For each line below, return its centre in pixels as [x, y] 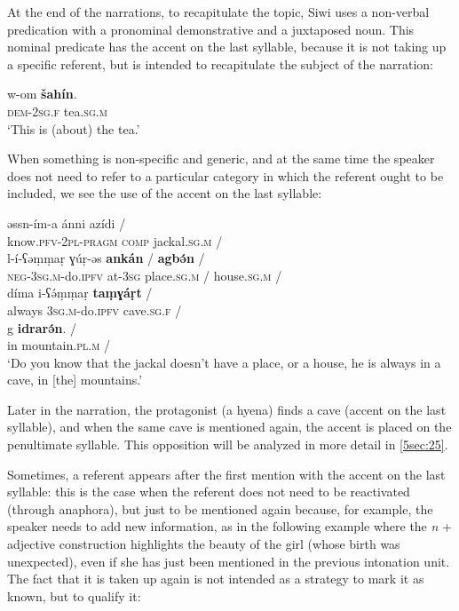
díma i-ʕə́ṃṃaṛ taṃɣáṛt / [80, 293]
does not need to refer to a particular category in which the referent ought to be [226, 175]
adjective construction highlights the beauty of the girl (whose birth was [204, 544]
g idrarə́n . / [42, 327]
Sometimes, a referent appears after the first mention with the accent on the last [226, 474]
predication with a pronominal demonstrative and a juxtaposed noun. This [211, 29]
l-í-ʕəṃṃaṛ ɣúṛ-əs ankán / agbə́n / [106, 258]
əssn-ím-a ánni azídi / [67, 222]
